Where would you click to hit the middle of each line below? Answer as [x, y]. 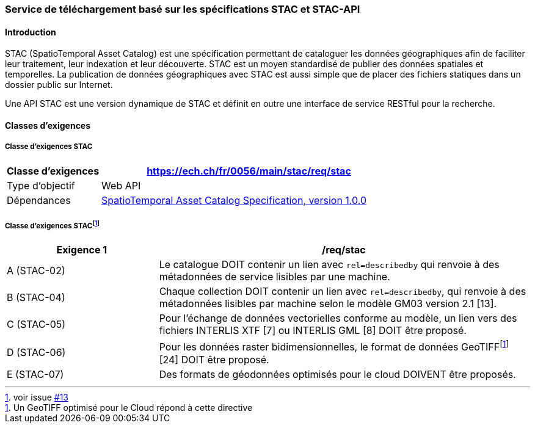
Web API [121, 185]
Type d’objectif [41, 185]
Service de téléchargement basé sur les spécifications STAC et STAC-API [183, 9]
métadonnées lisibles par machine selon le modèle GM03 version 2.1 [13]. [328, 304]
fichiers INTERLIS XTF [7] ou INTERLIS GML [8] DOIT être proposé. [313, 331]
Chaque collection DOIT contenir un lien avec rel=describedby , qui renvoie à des [343, 292]
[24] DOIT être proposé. [214, 359]
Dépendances [39, 200]
